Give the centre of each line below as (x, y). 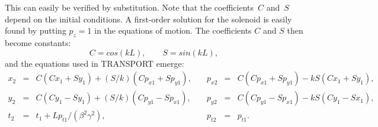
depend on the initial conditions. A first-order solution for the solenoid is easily (148, 19)
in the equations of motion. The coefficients (173, 30)
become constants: (38, 42)
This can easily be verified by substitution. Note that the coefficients (129, 7)
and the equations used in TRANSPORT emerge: (94, 63)
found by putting (36, 30)
